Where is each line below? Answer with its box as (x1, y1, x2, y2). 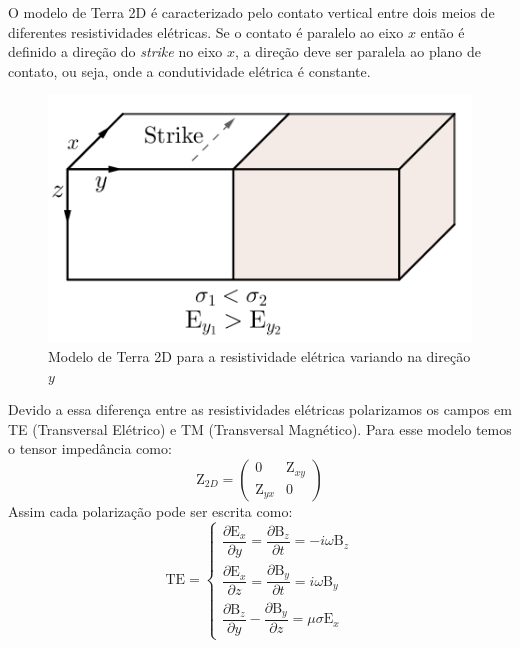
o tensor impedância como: (8, 438, 172, 459)
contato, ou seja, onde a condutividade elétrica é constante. (8, 60, 371, 81)
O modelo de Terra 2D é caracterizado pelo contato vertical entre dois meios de (8, 2, 495, 22)
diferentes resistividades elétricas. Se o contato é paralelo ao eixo (8, 21, 404, 42)
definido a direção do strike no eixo (8, 41, 223, 62)
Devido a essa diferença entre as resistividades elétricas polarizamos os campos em (8, 399, 512, 420)
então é (420, 21, 465, 42)
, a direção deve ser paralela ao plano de (235, 41, 481, 62)
